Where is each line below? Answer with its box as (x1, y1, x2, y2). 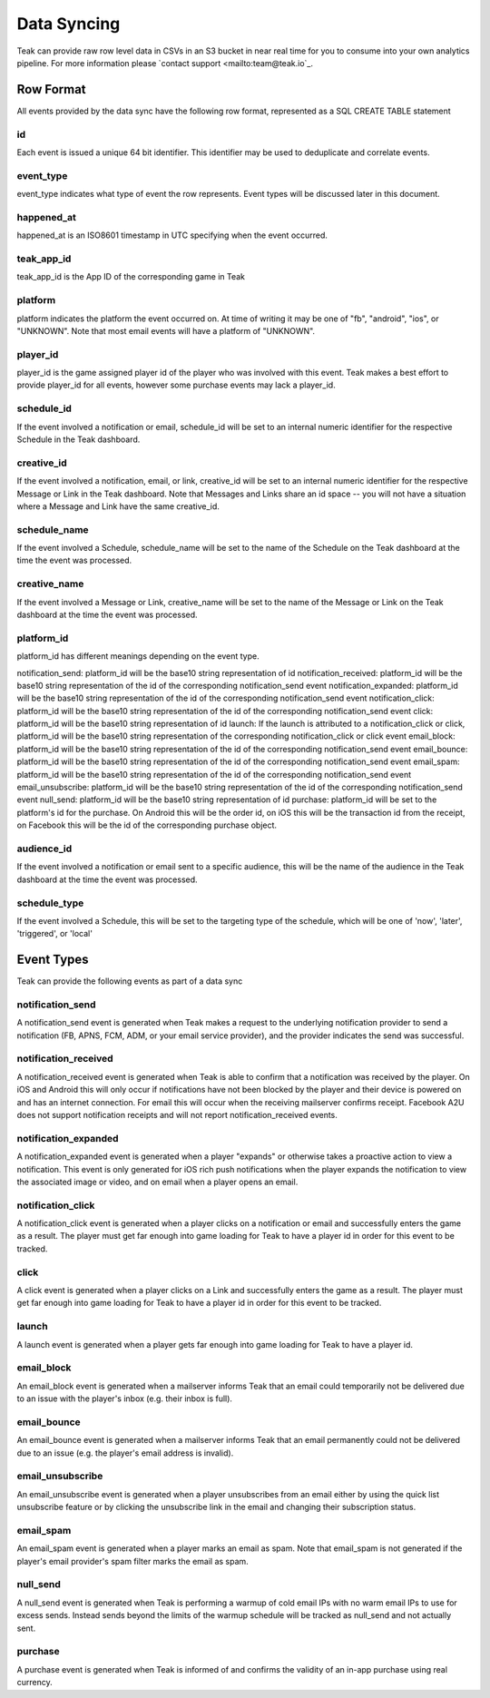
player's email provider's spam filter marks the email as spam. (16, 1556, 249, 1566)
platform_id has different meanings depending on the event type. (16, 651, 260, 662)
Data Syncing (16, 14, 121, 34)
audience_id (16, 842, 73, 855)
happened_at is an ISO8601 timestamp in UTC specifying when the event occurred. (16, 230, 328, 240)
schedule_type (16, 897, 84, 909)
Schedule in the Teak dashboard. (16, 434, 141, 445)
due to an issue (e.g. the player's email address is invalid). (16, 1448, 234, 1458)
